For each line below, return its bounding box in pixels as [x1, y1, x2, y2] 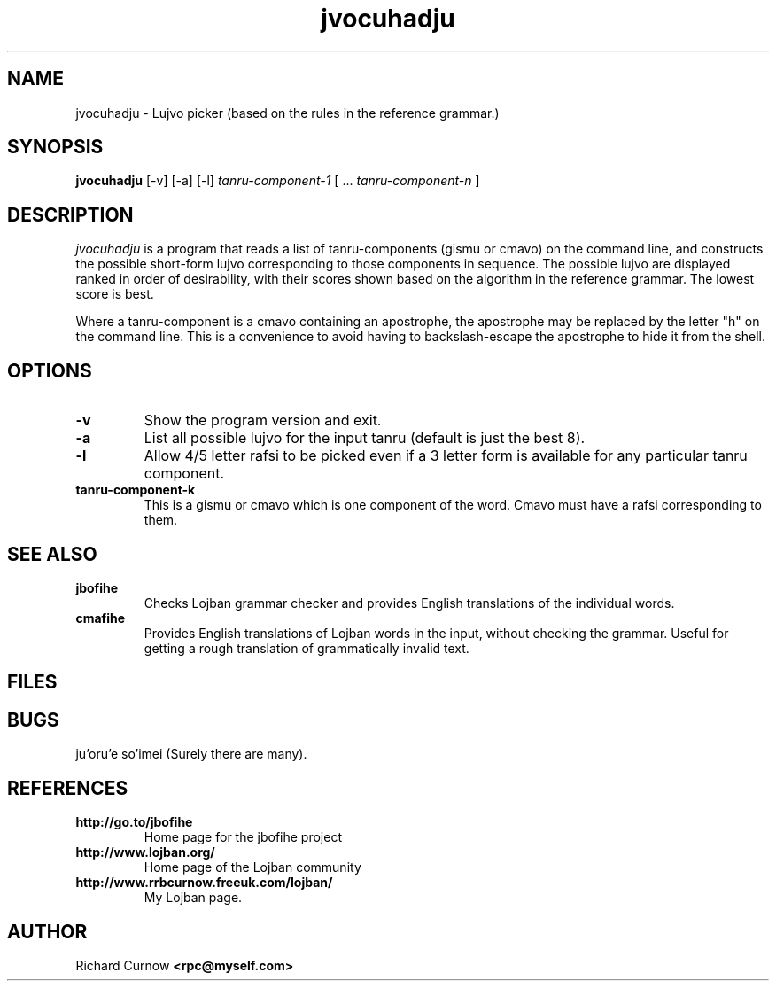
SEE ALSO [7, 542, 97, 565]
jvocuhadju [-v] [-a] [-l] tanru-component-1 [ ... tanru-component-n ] [75, 173, 480, 189]
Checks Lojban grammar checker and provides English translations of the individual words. [144, 595, 675, 611]
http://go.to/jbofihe [75, 814, 193, 830]
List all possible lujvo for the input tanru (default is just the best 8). [144, 429, 586, 447]
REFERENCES [7, 776, 128, 799]
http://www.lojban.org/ [75, 844, 215, 860]
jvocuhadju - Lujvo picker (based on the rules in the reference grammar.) [75, 105, 500, 121]
